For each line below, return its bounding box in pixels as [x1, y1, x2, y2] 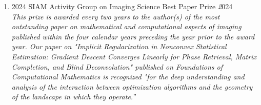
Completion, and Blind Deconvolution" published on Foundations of [11, 61, 223, 72]
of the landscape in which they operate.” [11, 91, 136, 102]
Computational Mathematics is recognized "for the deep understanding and [11, 71, 245, 82]
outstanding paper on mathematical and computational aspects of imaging [11, 21, 242, 32]
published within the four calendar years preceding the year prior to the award [11, 31, 255, 41]
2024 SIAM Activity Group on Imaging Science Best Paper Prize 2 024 [11, 1, 233, 11]
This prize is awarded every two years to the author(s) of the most [11, 11, 220, 22]
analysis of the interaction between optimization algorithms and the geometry [11, 81, 253, 92]
